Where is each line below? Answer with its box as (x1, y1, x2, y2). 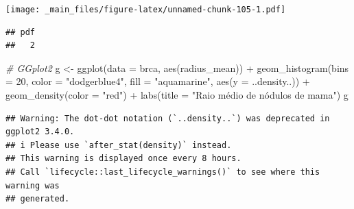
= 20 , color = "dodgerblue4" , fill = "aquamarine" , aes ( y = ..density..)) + (5, 74, 310, 88)
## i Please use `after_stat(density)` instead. (5, 140, 232, 150)
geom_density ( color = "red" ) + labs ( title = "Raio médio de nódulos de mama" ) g (5, 88, 349, 102)
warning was (5, 180, 60, 190)
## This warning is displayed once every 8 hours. (5, 153, 241, 164)
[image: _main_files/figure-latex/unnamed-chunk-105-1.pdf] (5, 5, 286, 14)
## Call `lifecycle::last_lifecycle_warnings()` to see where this (5, 167, 320, 177)
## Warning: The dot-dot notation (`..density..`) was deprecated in (5, 113, 330, 123)
